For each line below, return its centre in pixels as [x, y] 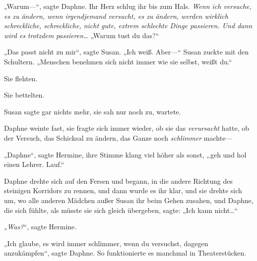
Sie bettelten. [24, 95]
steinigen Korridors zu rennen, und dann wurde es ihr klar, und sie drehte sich [123, 190]
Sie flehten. [21, 78]
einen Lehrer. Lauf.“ [34, 164]
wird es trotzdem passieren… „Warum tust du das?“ [82, 35]
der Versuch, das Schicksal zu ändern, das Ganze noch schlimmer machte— [118, 137]
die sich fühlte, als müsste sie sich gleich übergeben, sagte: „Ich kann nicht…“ [121, 210]
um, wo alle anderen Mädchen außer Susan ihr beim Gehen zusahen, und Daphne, [129, 200]
